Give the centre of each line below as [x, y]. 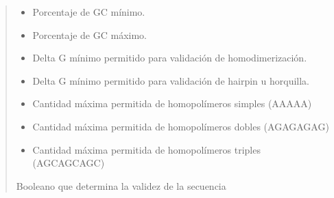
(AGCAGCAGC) [69, 163]
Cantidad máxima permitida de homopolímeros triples [146, 149]
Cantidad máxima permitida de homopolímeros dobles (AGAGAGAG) [181, 126]
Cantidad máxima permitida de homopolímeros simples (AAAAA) [172, 103]
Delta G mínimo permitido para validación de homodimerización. [170, 58]
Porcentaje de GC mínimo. [89, 12]
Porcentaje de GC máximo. [90, 34]
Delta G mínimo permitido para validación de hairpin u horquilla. [171, 80]
